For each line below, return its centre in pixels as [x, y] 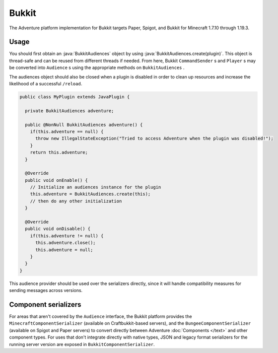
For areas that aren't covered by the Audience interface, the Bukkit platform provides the [101, 317]
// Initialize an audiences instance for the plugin [96, 187]
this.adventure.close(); [66, 243]
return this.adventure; [59, 152]
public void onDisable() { [58, 229]
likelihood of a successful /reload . [46, 84]
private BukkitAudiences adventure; [69, 111]
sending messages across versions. [46, 290]
